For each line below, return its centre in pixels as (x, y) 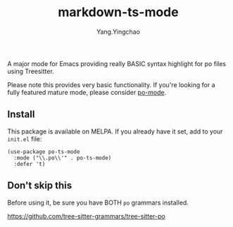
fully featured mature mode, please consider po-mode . (87, 92)
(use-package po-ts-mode (44, 152)
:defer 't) (30, 164)
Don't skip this (40, 186)
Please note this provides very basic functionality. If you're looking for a (112, 84)
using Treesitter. (31, 71)
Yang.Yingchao (118, 32)
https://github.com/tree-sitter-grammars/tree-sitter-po (86, 216)
